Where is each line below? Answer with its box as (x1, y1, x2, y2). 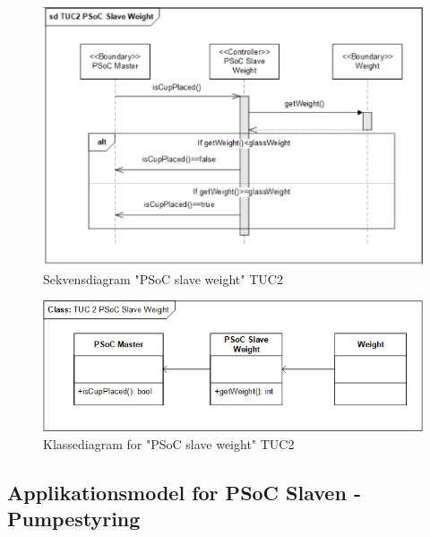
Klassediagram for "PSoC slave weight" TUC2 (43, 434, 295, 453)
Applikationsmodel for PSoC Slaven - (7, 478, 361, 506)
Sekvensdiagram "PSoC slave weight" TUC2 (43, 269, 283, 288)
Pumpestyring (7, 505, 141, 533)
